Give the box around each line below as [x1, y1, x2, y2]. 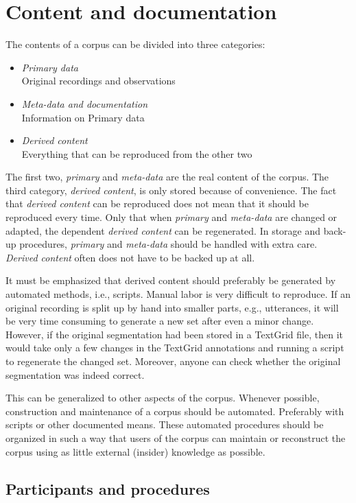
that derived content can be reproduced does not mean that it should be [5, 196, 309, 211]
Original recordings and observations [21, 73, 176, 88]
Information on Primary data [21, 110, 145, 124]
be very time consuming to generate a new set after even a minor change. [5, 314, 314, 328]
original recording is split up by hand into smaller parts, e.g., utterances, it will [5, 300, 339, 314]
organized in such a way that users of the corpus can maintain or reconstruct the [5, 430, 346, 445]
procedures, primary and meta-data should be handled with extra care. [19, 237, 318, 251]
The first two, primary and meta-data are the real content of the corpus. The [5, 169, 329, 184]
